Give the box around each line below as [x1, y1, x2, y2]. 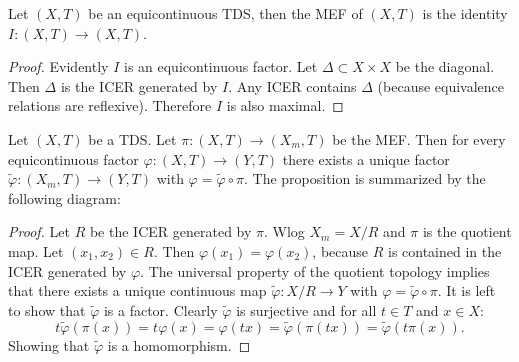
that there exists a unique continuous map [8, 280, 267, 301]
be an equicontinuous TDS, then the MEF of [88, 3, 363, 23]
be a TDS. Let [88, 128, 177, 149]
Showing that [8, 334, 90, 355]
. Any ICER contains [228, 75, 357, 96]
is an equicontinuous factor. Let [123, 56, 318, 77]
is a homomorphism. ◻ [107, 334, 251, 355]
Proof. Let [8, 221, 70, 242]
